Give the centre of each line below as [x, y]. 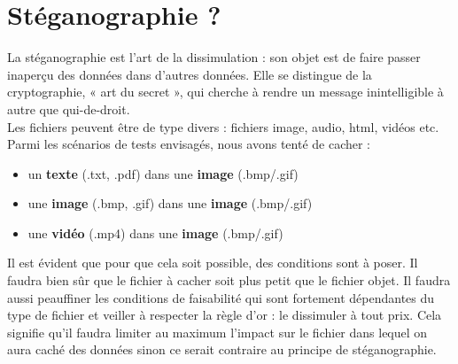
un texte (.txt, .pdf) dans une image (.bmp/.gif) [163, 173]
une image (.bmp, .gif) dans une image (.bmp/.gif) [170, 203]
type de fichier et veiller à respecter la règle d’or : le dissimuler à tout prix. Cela [225, 315]
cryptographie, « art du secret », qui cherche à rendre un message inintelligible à [225, 92]
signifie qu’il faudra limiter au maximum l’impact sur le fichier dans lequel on [217, 332]
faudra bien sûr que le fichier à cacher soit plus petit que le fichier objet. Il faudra [229, 280]
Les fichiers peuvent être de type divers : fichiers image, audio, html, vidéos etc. [223, 126]
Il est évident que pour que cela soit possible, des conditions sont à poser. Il [213, 263]
